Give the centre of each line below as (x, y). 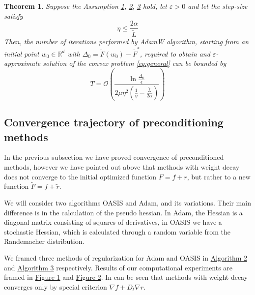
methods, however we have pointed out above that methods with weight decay (122, 166)
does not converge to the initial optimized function (80, 176)
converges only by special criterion (56, 286)
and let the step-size (218, 6)
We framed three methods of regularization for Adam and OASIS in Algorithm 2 (126, 257)
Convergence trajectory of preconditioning (114, 122)
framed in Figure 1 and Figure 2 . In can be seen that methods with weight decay (126, 277)
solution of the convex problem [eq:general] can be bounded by (135, 63)
